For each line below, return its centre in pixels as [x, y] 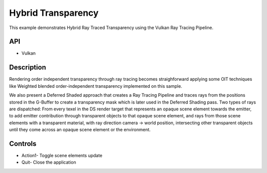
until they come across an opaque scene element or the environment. [80, 130]
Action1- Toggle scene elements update [62, 156]
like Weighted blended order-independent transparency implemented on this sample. [96, 86]
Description [28, 67]
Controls [23, 144]
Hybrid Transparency [54, 13]
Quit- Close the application [49, 162]
